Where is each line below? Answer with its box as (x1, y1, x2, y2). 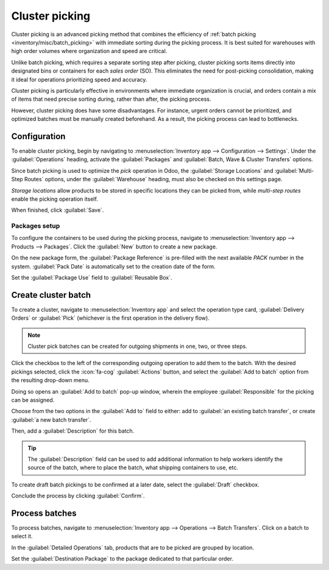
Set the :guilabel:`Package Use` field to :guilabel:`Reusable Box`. (11, 274, 172, 281)
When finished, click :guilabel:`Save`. (11, 206, 104, 214)
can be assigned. (11, 397, 55, 404)
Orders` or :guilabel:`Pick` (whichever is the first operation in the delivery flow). (11, 314, 210, 322)
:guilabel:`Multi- (274, 167, 314, 174)
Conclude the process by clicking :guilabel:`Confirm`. (11, 492, 145, 500)
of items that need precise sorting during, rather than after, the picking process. (11, 95, 211, 103)
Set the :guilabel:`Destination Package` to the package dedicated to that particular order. (11, 555, 234, 563)
